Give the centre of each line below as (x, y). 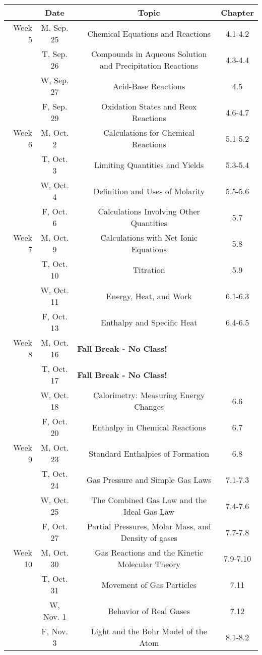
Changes (149, 406)
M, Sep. (55, 28)
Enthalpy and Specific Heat (149, 322)
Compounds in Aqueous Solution (149, 54)
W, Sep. (55, 80)
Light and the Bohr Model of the (149, 631)
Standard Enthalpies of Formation (149, 453)
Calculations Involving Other (149, 211)
